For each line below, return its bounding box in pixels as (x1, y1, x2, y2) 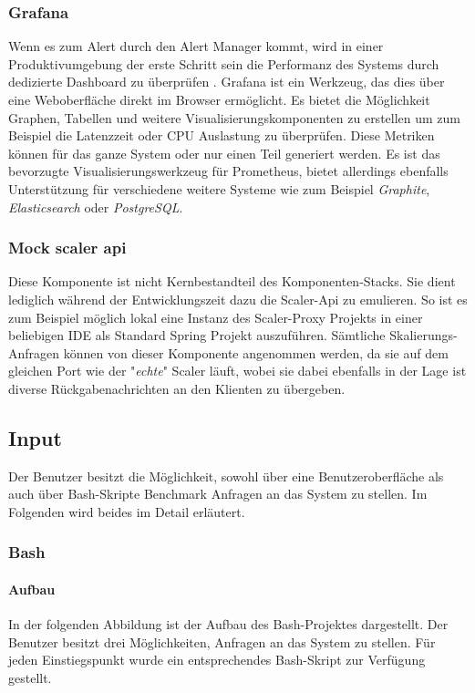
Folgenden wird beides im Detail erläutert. (8, 502, 245, 521)
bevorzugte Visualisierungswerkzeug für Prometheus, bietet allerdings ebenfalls (8, 161, 449, 181)
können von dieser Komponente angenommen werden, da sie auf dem (63, 343, 449, 362)
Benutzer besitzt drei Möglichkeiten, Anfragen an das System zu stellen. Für (8, 632, 436, 651)
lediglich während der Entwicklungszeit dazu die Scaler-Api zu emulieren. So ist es (8, 289, 468, 308)
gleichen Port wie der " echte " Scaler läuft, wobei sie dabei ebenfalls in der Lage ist (8, 361, 467, 380)
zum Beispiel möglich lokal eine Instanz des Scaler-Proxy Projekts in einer (8, 307, 423, 326)
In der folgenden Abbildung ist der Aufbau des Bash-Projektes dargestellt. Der (8, 615, 449, 634)
